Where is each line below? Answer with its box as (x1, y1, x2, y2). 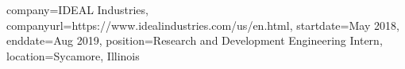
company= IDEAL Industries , (6, 2, 148, 17)
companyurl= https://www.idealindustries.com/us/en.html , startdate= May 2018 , (6, 16, 399, 33)
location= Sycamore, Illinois (6, 47, 140, 64)
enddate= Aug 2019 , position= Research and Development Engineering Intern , (6, 32, 383, 49)
